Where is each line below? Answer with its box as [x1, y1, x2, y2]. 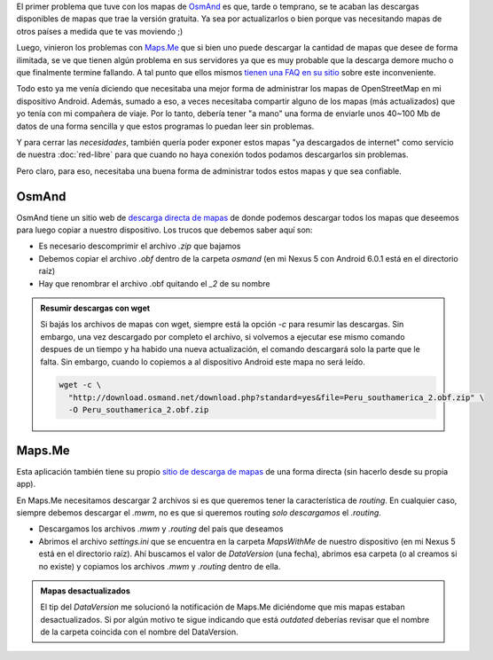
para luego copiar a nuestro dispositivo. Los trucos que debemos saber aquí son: [16, 224, 313, 235]
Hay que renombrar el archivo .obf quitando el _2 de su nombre [38, 278, 270, 288]
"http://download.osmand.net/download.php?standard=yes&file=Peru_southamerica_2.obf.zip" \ [67, 392, 485, 403]
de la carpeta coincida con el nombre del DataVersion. [40, 626, 239, 638]
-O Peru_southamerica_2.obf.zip [67, 405, 209, 415]
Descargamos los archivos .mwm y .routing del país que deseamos [38, 523, 284, 534]
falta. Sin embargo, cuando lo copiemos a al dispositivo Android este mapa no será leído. [40, 356, 365, 367]
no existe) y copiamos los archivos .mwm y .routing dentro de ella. [38, 561, 281, 571]
